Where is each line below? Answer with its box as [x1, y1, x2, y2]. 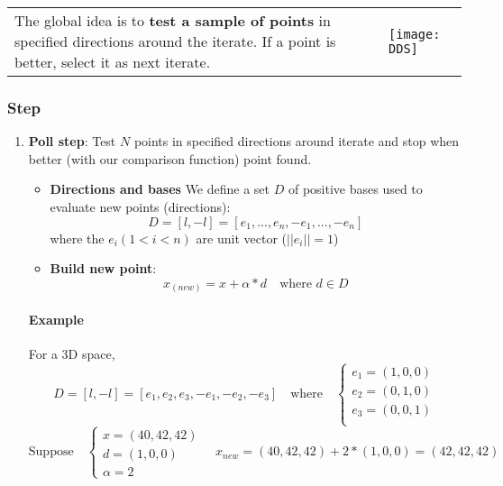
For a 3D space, [28, 344, 115, 363]
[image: [389, 26, 441, 41]
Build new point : [50, 259, 157, 278]
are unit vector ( [196, 228, 287, 247]
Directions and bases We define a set [50, 179, 270, 198]
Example [28, 309, 84, 328]
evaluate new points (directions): [50, 197, 231, 215]
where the [50, 228, 105, 247]
